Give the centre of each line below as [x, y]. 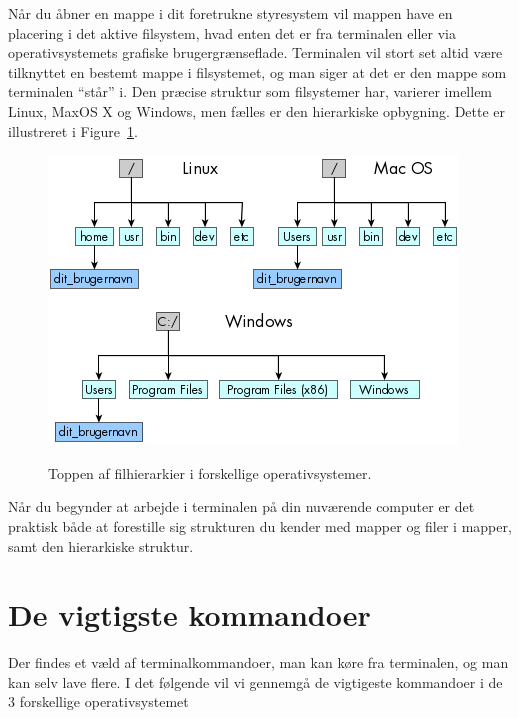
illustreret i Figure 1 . [73, 130]
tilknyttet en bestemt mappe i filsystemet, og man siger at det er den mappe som [257, 71]
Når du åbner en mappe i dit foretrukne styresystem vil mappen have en [230, 13]
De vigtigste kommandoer [189, 614]
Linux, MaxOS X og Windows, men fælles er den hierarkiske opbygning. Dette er [257, 110]
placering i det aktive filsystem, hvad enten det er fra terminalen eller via [232, 32]
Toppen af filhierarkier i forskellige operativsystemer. [210, 472]
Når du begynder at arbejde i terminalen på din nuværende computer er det [241, 506]
